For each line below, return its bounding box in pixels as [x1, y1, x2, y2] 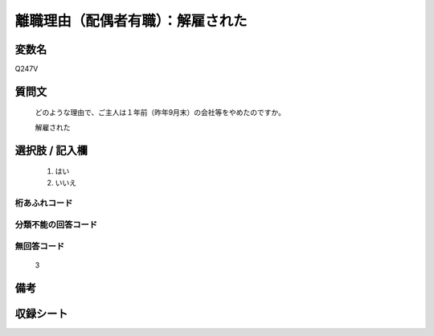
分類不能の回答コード [14, 219, 98, 230]
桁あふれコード [14, 198, 73, 209]
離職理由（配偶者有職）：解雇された [14, 12, 248, 30]
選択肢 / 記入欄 [14, 143, 88, 157]
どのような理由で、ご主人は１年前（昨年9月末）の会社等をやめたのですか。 [35, 108, 285, 117]
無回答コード [14, 240, 65, 252]
